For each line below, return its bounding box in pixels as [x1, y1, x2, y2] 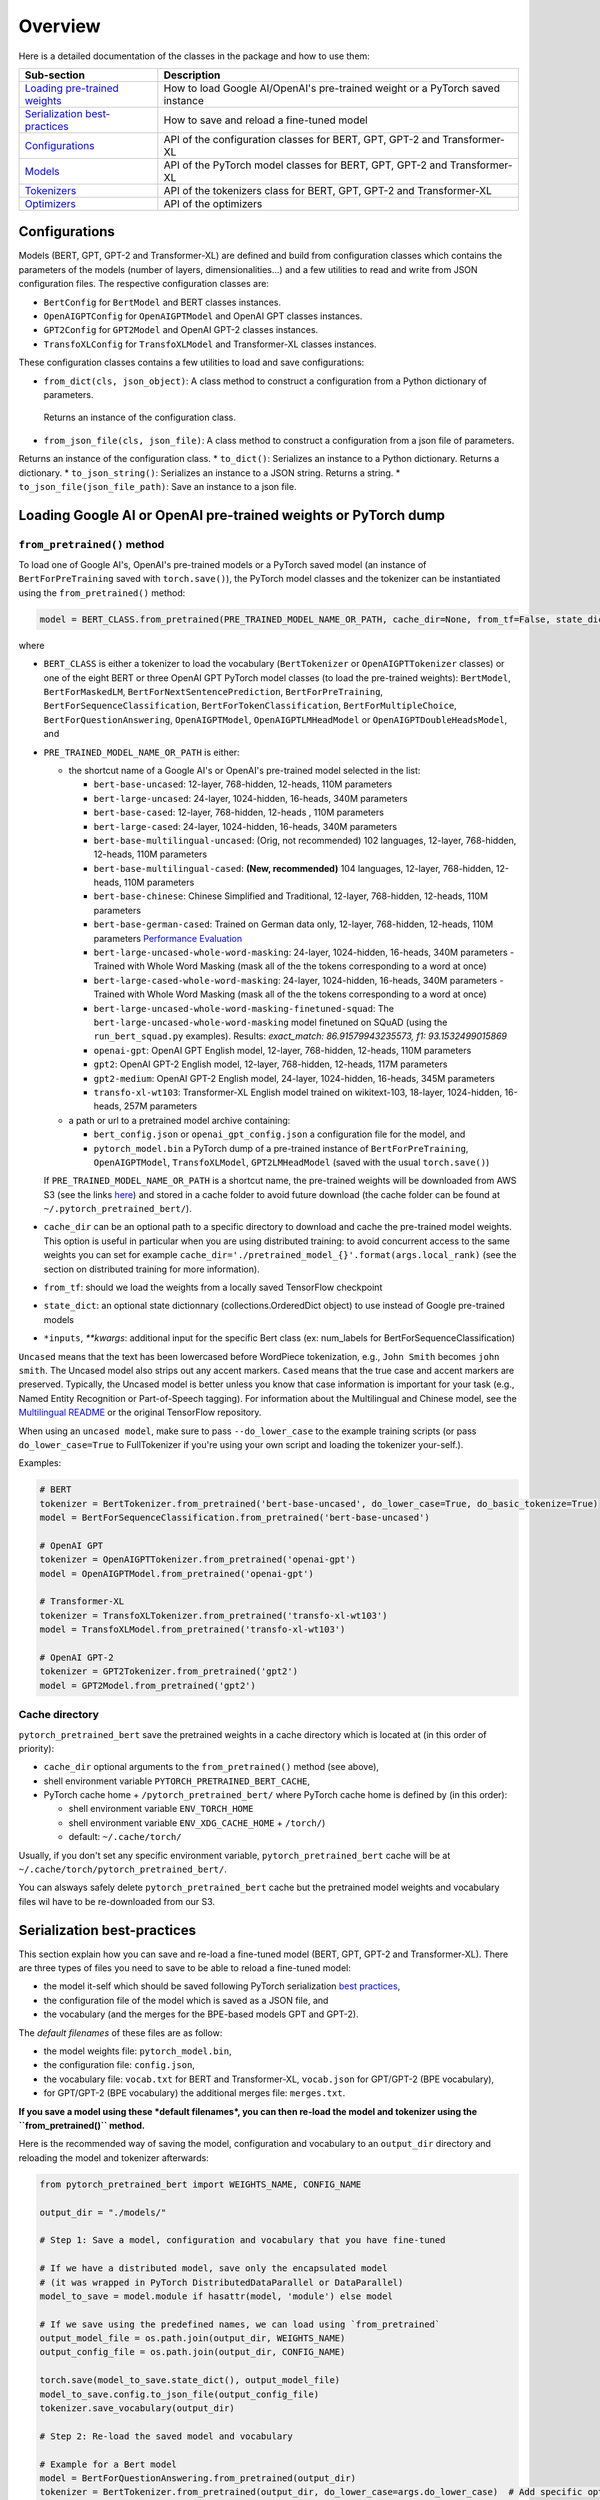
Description [163, 68, 221, 82]
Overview [18, 15, 101, 37]
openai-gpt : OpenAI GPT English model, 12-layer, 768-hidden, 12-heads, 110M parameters [93, 1044, 472, 1056]
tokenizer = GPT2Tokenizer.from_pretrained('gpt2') [39, 1666, 299, 1677]
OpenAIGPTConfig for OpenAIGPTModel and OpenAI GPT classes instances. [43, 310, 363, 322]
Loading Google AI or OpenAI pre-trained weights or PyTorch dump [18, 506, 445, 524]
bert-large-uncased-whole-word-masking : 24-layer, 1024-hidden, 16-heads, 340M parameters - [93, 946, 515, 959]
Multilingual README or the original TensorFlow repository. [18, 1406, 262, 1419]
